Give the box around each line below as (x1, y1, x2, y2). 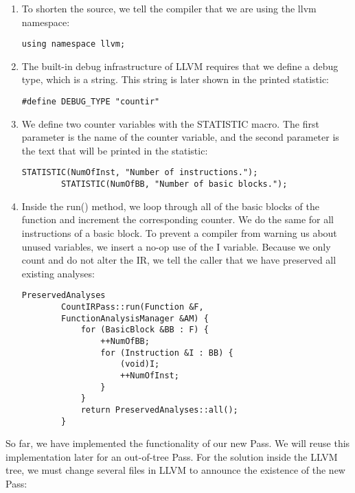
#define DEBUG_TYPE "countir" (21, 97, 160, 107)
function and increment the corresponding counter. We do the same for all (21, 212, 334, 227)
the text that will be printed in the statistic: (21, 143, 208, 157)
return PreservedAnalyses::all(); (80, 404, 238, 415)
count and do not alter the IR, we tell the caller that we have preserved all (21, 253, 336, 267)
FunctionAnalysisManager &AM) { (61, 313, 209, 323)
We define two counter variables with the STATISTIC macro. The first (21, 116, 319, 130)
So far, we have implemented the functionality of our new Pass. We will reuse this (5, 436, 350, 450)
